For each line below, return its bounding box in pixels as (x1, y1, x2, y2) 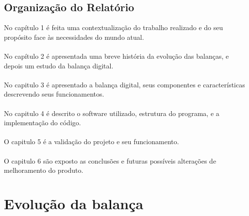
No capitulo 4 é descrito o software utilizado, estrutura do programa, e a (4, 108, 219, 118)
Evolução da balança (4, 193, 144, 213)
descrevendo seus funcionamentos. (4, 89, 104, 99)
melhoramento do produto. (4, 165, 83, 175)
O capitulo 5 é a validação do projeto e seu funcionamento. (4, 136, 179, 147)
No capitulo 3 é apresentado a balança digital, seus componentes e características (4, 79, 245, 89)
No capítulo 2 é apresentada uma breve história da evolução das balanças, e (4, 50, 229, 61)
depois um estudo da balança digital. (4, 60, 114, 70)
